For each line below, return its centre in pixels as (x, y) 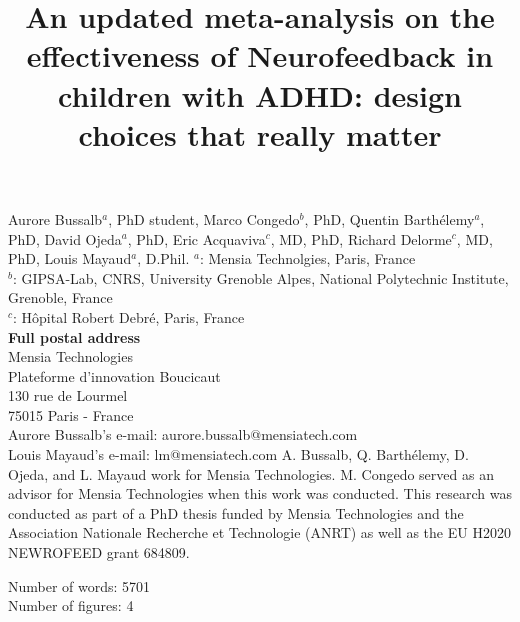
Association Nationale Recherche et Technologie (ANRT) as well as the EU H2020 (259, 532)
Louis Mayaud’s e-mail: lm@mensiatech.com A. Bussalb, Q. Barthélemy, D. (238, 454)
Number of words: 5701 (79, 585)
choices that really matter (260, 133)
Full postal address (74, 336)
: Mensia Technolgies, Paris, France (307, 258)
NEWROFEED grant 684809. (99, 552)
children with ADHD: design (260, 94)
